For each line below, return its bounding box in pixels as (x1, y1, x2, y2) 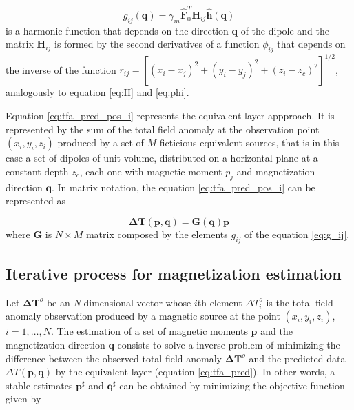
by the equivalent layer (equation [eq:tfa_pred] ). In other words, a (55, 364, 335, 379)
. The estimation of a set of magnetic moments (50, 324, 248, 338)
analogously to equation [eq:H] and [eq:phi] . (6, 85, 189, 99)
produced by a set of (57, 135, 144, 150)
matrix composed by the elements (85, 226, 228, 241)
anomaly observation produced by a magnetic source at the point (6, 309, 280, 323)
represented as (6, 193, 65, 208)
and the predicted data (249, 351, 346, 365)
